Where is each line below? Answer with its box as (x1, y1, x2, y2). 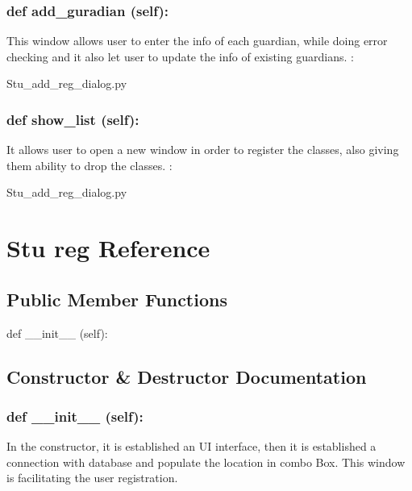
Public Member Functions (6, 286, 227, 311)
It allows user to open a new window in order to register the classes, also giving (6, 141, 399, 158)
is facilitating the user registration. (6, 469, 178, 486)
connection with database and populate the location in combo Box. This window (6, 453, 406, 470)
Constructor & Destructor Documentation (6, 364, 367, 389)
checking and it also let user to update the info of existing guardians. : (6, 48, 354, 64)
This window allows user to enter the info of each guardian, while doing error (6, 32, 388, 49)
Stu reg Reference (6, 231, 210, 264)
